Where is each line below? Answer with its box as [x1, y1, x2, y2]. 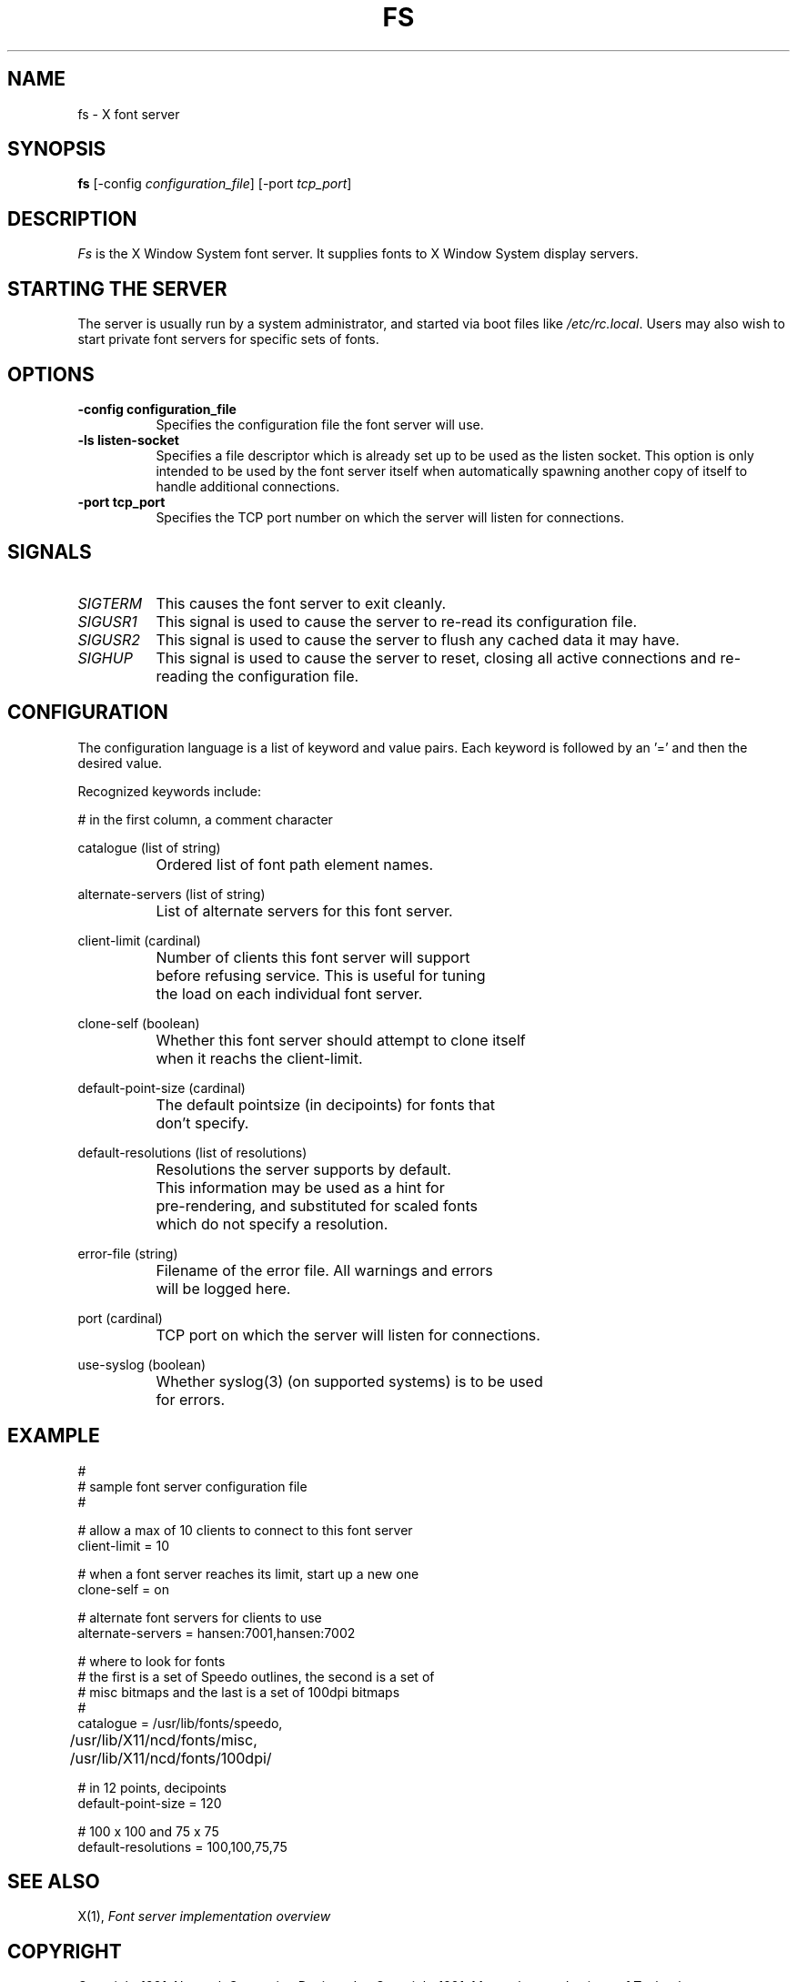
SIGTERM [77, 593, 143, 612]
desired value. [77, 754, 163, 771]
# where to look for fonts [77, 1653, 226, 1669]
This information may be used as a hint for [156, 1178, 445, 1197]
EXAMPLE [7, 1424, 100, 1448]
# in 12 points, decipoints [77, 1779, 227, 1795]
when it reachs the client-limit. [156, 1048, 363, 1067]
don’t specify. [156, 1113, 249, 1132]
